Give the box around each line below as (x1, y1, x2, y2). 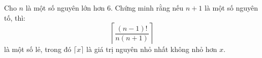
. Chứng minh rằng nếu (110, 3, 184, 13)
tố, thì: (4, 12, 26, 23)
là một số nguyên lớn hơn (25, 3, 105, 13)
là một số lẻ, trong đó (4, 44, 72, 54)
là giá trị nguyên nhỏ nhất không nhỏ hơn (86, 44, 217, 54)
